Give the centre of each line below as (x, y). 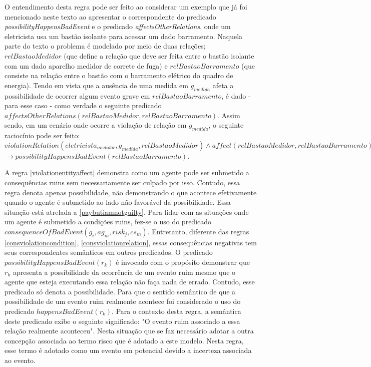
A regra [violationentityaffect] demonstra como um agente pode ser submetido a (127, 172)
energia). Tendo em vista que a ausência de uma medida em (96, 85)
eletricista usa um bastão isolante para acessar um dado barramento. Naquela (124, 36)
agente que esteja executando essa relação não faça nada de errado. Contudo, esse (130, 282)
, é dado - (236, 95)
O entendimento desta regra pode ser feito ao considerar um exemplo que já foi (126, 7)
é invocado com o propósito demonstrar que (183, 262)
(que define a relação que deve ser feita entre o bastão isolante (159, 55)
